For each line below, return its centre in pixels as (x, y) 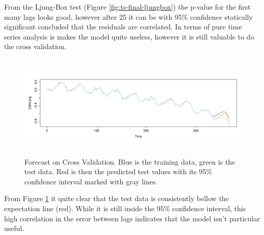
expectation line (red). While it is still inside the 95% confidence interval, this (125, 208)
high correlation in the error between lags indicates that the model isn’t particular (132, 218)
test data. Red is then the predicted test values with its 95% (118, 171)
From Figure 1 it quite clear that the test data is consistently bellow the (117, 198)
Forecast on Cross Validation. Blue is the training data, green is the (130, 161)
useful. (14, 228)
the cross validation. (35, 46)
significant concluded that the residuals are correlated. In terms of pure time (123, 27)
